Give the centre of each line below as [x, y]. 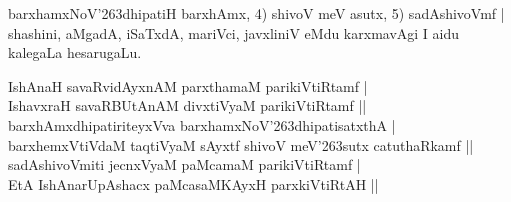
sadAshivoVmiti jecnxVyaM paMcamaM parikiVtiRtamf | [184, 164]
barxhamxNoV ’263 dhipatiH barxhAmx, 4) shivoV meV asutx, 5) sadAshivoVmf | [256, 13]
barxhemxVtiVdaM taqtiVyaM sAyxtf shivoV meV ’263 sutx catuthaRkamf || [241, 144]
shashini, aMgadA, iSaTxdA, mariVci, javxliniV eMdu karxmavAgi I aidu [234, 32]
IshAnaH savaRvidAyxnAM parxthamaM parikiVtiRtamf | [188, 85]
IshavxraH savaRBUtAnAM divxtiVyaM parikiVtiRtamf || [187, 105]
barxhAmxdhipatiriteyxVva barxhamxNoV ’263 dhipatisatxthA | [202, 124]
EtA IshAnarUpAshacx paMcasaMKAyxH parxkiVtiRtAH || [193, 183]
